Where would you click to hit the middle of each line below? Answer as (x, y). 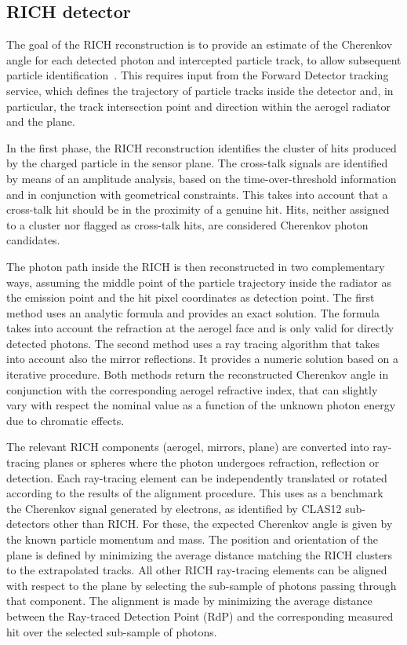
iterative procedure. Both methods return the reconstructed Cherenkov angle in (198, 374)
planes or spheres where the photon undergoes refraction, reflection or (211, 462)
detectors (28, 524)
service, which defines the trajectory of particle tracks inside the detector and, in (200, 90)
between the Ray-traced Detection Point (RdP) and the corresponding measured (200, 616)
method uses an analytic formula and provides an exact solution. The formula (193, 312)
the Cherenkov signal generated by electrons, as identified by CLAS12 (174, 508)
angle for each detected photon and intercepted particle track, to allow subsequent (204, 59)
